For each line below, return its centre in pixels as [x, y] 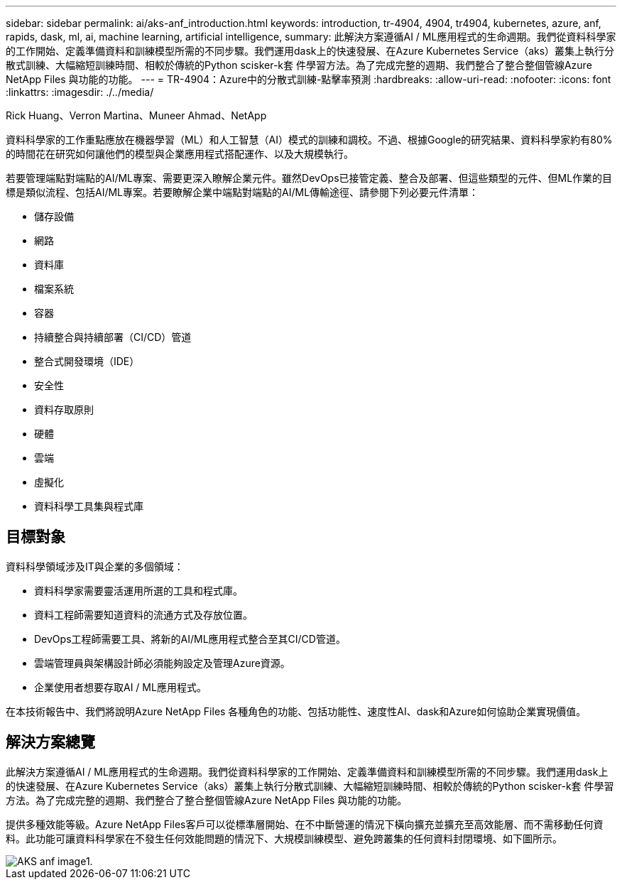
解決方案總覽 [50, 742]
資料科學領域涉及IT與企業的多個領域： [95, 566]
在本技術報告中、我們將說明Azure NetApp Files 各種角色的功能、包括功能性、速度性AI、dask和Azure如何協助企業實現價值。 [296, 711]
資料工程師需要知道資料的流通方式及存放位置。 [143, 614]
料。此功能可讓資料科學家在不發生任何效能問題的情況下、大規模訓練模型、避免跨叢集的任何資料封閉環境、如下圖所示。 [284, 838]
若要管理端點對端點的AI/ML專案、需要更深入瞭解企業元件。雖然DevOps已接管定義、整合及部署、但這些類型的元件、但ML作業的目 [309, 178]
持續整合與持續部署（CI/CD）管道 [113, 337]
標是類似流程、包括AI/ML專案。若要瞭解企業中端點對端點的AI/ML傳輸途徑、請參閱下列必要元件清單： [242, 192]
